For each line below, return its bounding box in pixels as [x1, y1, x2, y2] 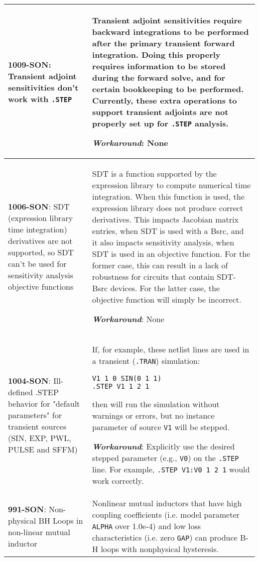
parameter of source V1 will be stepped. [92, 421, 230, 433]
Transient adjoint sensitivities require [92, 14, 242, 26]
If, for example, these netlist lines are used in [92, 343, 250, 355]
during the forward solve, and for [92, 72, 226, 83]
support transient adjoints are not [92, 106, 229, 117]
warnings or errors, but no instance [92, 410, 215, 421]
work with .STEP [8, 93, 72, 105]
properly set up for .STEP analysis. [92, 117, 229, 129]
